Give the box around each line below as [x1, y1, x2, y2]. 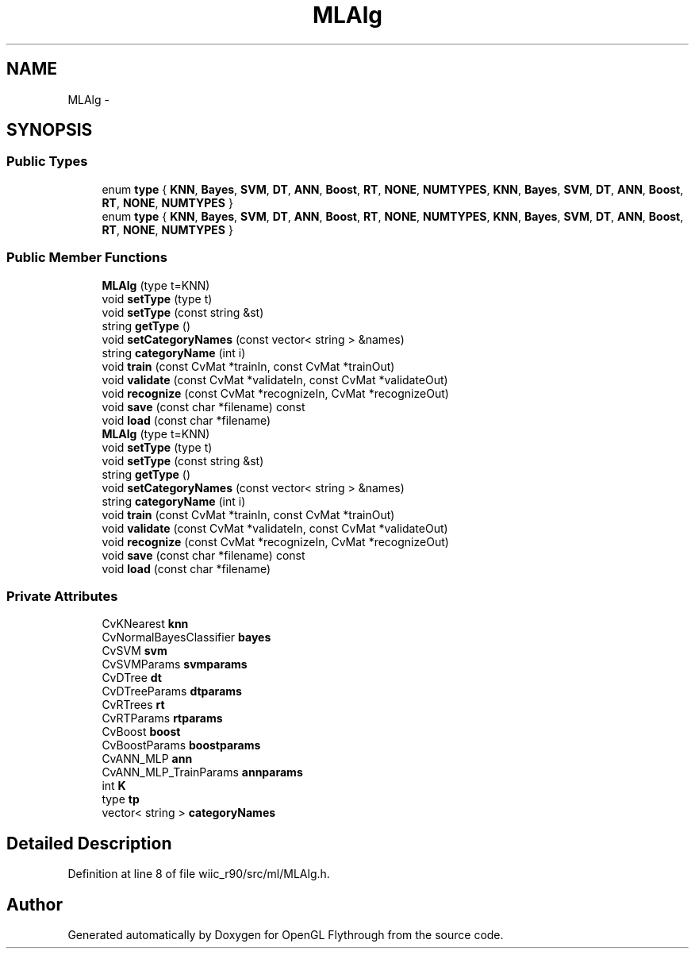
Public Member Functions [6, 249, 167, 266]
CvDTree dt [102, 671, 162, 685]
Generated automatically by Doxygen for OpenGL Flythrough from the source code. [67, 928, 504, 942]
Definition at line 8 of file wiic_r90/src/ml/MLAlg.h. [67, 867, 330, 881]
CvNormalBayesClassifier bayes [102, 630, 271, 645]
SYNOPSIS [6, 120, 93, 141]
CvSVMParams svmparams [102, 657, 248, 672]
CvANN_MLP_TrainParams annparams [102, 765, 303, 780]
